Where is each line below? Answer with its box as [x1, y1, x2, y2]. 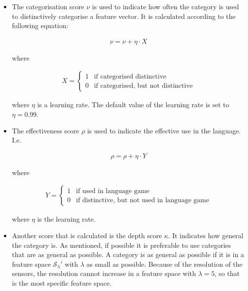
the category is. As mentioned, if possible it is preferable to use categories [12, 240, 231, 250]
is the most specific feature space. [12, 278, 112, 288]
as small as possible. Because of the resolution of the [86, 259, 243, 269]
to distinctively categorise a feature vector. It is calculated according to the [12, 11, 236, 21]
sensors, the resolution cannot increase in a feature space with [12, 268, 196, 278]
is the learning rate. [37, 214, 96, 224]
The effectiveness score [12, 125, 80, 135]
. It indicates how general [168, 230, 244, 241]
